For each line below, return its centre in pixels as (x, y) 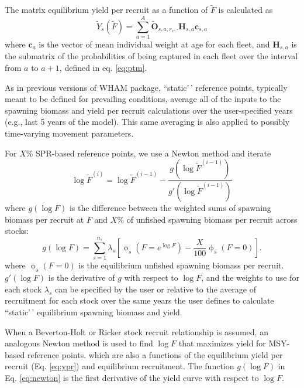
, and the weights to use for (250, 278)
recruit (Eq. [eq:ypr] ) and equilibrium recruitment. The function (120, 366)
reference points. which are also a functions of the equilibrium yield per (155, 354)
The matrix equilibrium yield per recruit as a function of (106, 10)
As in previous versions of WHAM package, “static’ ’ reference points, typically (146, 87)
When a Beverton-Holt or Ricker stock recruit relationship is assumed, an (137, 331)
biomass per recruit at (44, 219)
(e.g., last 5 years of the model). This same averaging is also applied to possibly (147, 122)
